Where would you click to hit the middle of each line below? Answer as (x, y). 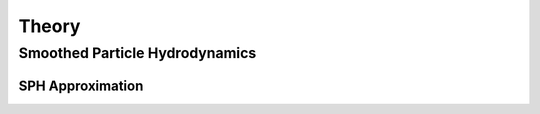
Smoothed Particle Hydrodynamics (137, 53)
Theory (49, 26)
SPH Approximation (81, 85)
